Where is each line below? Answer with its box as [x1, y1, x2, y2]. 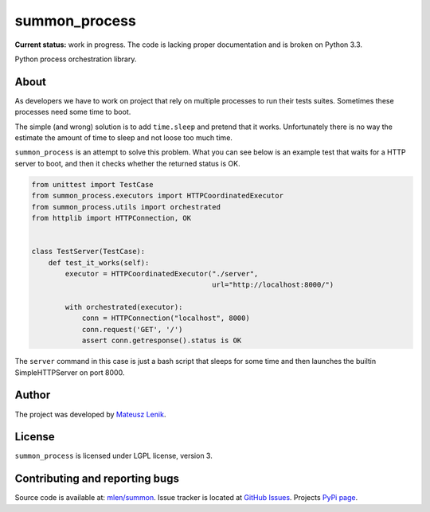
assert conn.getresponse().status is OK [81, 336, 242, 346]
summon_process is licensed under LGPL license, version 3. [14, 451, 213, 461]
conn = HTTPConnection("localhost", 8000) [81, 314, 250, 322]
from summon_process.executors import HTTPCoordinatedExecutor [31, 191, 284, 201]
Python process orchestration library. [14, 54, 137, 64]
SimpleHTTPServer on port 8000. [14, 367, 125, 377]
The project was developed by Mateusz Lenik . [14, 409, 166, 419]
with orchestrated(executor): [64, 303, 183, 312]
